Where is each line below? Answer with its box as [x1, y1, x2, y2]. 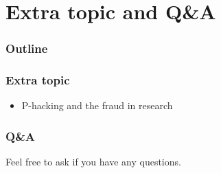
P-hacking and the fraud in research [21, 98, 173, 113]
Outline [5, 40, 48, 57]
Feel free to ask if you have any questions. [5, 154, 181, 169]
